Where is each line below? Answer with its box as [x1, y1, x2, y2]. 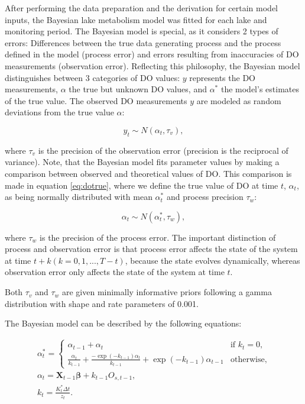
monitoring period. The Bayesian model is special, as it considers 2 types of [5, 25, 278, 37]
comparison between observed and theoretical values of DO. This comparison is [5, 167, 292, 179]
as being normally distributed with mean [5, 190, 152, 203]
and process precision [166, 190, 244, 203]
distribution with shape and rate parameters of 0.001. [5, 297, 199, 309]
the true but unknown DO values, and [69, 83, 207, 95]
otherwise [230, 355, 265, 364]
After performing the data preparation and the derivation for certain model [5, 2, 278, 14]
